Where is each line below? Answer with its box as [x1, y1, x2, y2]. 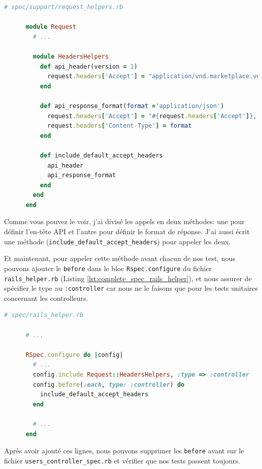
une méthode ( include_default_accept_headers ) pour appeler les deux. [4, 236, 231, 246]
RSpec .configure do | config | [25, 351, 123, 358]
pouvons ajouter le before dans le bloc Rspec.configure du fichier [4, 263, 212, 273]
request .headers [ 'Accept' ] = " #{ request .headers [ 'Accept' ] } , [47, 112, 257, 120]
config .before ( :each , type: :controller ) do [33, 381, 185, 388]
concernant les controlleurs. [4, 292, 88, 303]
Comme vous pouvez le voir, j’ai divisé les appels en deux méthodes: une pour [4, 216, 245, 227]
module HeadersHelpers [33, 53, 109, 60]
